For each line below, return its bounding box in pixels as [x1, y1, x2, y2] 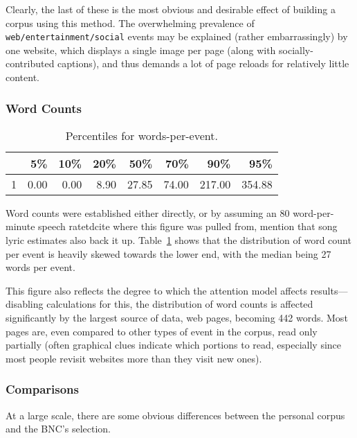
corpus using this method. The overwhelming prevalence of [6, 15, 255, 30]
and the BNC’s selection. [6, 421, 111, 436]
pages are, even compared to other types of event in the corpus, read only [6, 324, 318, 338]
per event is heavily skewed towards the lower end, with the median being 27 [6, 246, 331, 261]
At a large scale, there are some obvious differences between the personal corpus [6, 408, 345, 422]
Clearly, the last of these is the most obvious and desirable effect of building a [6, 2, 336, 16]
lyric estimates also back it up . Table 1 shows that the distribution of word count [6, 233, 351, 247]
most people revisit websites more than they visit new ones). [6, 351, 262, 365]
